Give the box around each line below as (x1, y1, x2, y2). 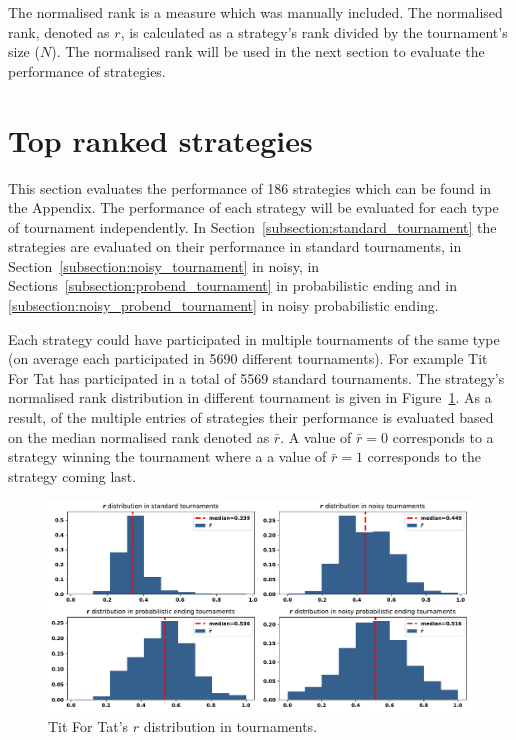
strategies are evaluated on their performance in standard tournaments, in (8, 236, 462, 257)
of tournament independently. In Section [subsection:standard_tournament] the (8, 216, 497, 237)
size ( (8, 41, 40, 62)
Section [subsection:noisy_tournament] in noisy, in (8, 255, 320, 276)
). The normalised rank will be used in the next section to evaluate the (51, 41, 485, 62)
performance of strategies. (8, 60, 166, 81)
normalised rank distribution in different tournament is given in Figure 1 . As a (8, 387, 492, 408)
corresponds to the (367, 446, 482, 467)
